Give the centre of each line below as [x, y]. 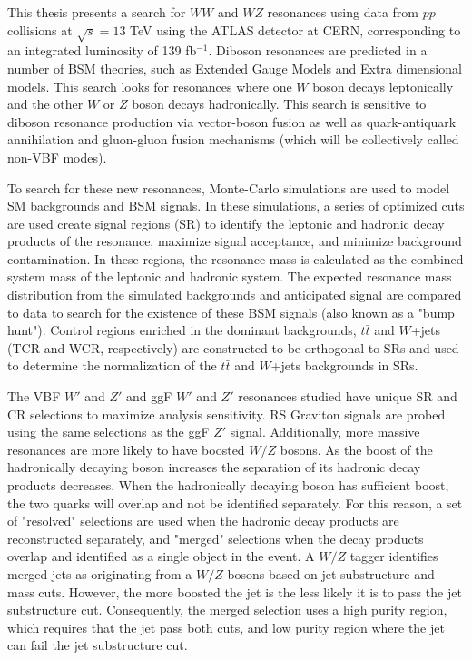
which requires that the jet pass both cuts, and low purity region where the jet [226, 627]
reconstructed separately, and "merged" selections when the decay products [216, 538]
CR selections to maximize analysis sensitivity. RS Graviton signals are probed [226, 414]
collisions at [40, 30]
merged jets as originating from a [100, 573]
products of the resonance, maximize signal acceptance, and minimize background [235, 241]
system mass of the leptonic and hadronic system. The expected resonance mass [230, 276]
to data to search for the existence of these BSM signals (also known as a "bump [231, 312]
